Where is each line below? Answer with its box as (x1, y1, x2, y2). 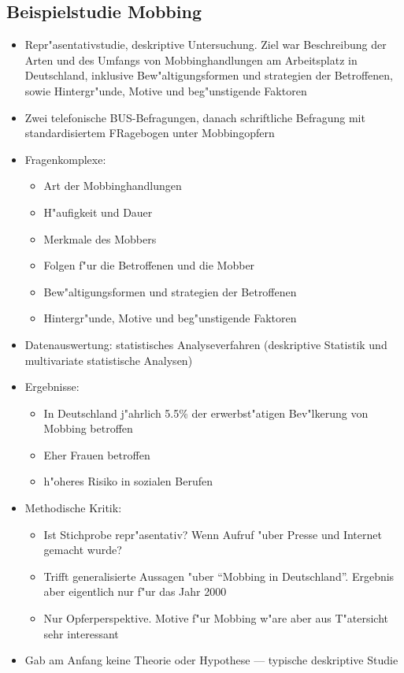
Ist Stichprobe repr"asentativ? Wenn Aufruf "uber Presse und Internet (43, 526, 382, 542)
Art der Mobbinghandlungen (43, 177, 182, 194)
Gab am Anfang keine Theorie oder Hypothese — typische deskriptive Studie (24, 652, 398, 668)
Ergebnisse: (24, 378, 80, 395)
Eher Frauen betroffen (43, 446, 150, 463)
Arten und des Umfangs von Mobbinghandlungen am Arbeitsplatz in (24, 51, 358, 68)
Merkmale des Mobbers (43, 230, 157, 247)
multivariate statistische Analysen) (24, 351, 193, 368)
